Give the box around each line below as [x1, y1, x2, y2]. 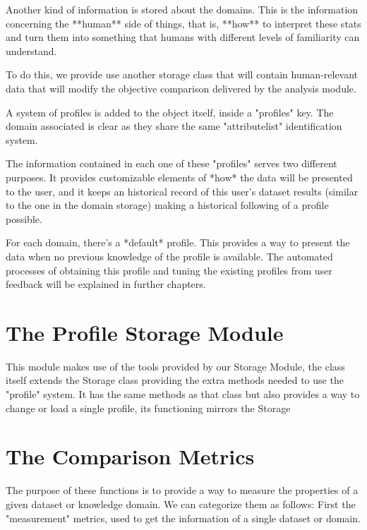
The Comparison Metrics [6, 442, 255, 471]
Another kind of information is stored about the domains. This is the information [6, 2, 359, 16]
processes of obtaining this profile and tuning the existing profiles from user [6, 263, 332, 277]
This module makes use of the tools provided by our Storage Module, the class [6, 359, 345, 373]
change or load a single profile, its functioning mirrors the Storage [6, 400, 291, 415]
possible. [6, 211, 42, 226]
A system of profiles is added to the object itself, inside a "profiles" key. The [6, 104, 334, 119]
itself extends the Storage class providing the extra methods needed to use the [6, 373, 344, 387]
